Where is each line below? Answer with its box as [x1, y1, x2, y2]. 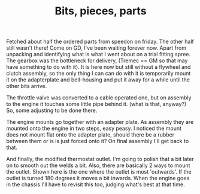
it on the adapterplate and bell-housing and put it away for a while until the [6, 76, 190, 83]
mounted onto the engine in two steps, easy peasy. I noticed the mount [6, 125, 181, 132]
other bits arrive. [6, 83, 47, 90]
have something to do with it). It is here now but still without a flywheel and [6, 63, 191, 71]
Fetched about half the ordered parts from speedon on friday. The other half [6, 38, 195, 46]
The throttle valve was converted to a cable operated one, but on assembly [6, 94, 192, 101]
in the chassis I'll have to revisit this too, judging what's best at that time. [6, 181, 185, 188]
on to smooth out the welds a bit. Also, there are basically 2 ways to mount [6, 162, 190, 169]
